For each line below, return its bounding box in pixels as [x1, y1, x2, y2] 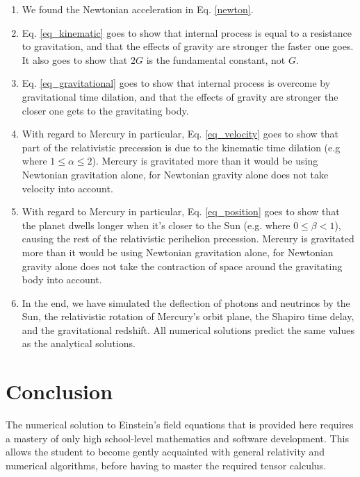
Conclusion [6, 377, 113, 405]
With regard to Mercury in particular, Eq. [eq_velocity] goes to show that [22, 126, 339, 141]
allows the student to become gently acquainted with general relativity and [6, 444, 325, 459]
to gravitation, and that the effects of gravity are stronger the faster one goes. [22, 39, 354, 53]
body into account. [22, 272, 102, 287]
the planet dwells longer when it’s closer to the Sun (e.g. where [22, 217, 291, 232]
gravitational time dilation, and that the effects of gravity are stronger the [22, 89, 338, 103]
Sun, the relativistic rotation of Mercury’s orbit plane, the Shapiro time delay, [22, 309, 354, 324]
